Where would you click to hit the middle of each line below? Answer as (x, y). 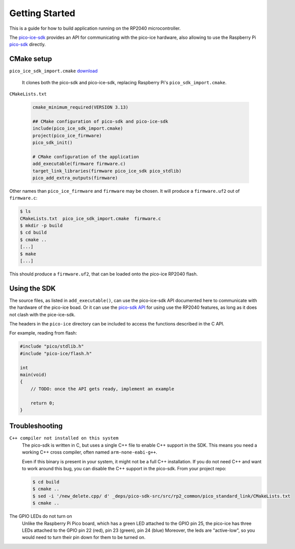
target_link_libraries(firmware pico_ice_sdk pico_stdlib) (107, 171)
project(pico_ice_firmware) (67, 135)
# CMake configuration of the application (86, 157)
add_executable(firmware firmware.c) (79, 164)
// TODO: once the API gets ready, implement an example (102, 389)
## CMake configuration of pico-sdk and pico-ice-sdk (100, 121)
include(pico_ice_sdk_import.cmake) (78, 128)
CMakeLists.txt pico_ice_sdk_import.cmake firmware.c (91, 218)
